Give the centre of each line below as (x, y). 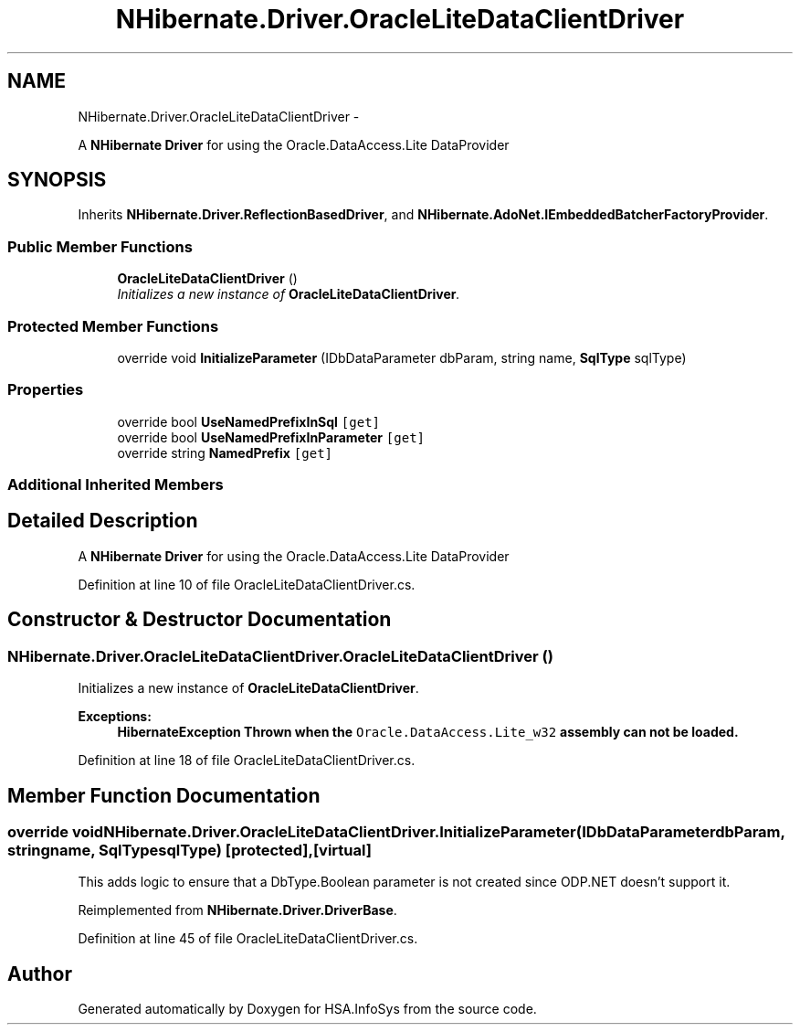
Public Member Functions (100, 246)
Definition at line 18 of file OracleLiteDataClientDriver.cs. (247, 761)
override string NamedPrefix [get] (225, 452)
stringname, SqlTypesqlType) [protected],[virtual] (189, 850)
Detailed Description (103, 521)
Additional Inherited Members (116, 485)
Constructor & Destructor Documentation (200, 620)
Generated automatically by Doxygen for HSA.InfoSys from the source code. (307, 1009)
